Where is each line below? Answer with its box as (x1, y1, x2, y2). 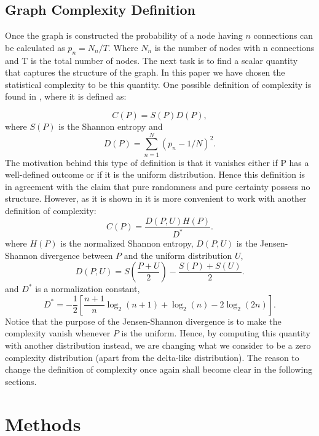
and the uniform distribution (124, 248, 232, 261)
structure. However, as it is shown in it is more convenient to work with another (5, 192, 307, 205)
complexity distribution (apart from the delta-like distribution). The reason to (5, 351, 299, 363)
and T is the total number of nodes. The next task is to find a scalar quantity (5, 54, 298, 66)
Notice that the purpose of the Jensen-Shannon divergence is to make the (5, 314, 282, 327)
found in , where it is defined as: (5, 90, 127, 103)
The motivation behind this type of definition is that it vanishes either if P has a (5, 156, 309, 168)
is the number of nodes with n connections (154, 41, 315, 54)
